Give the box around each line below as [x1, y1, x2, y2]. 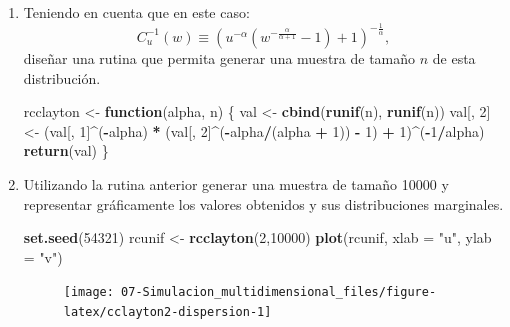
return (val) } [23, 140, 109, 161]
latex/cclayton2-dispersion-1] [63, 304, 272, 319]
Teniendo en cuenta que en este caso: [23, 2, 250, 22]
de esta [432, 47, 476, 68]
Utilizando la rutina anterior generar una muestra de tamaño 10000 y [23, 173, 449, 194]
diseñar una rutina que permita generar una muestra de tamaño [23, 47, 416, 68]
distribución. [23, 67, 101, 88]
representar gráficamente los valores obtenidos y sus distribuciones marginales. [23, 193, 504, 214]
